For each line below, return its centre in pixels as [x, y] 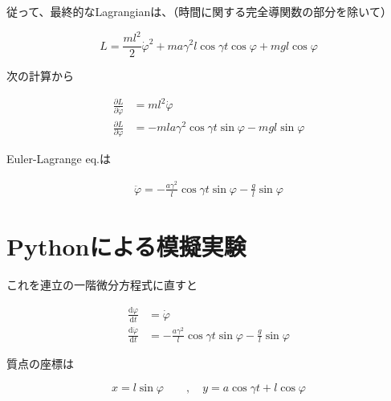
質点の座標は [40, 364]
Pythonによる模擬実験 [126, 246]
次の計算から [40, 76]
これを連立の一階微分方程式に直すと [102, 284]
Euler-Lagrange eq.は [59, 159]
